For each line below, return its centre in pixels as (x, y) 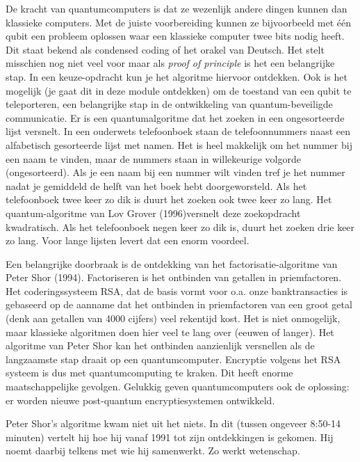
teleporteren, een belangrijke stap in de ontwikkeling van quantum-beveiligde (169, 104)
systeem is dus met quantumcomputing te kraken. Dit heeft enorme (149, 373)
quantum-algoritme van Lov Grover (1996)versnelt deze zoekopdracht (153, 213)
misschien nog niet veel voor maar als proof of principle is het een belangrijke (170, 63)
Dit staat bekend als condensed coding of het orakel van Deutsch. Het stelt (165, 49)
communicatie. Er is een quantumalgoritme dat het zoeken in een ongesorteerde (175, 117)
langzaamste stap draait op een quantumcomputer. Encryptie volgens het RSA (173, 359)
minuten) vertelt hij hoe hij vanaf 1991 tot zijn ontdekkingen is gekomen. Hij (170, 437)
